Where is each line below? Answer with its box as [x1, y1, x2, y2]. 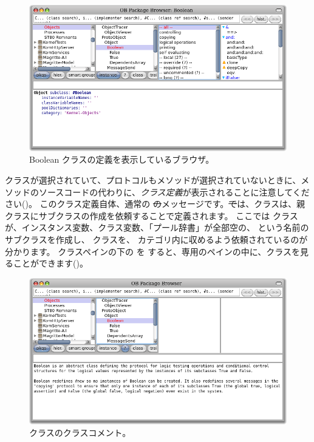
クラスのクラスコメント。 [29, 426, 131, 439]
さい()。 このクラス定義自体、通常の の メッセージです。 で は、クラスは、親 [5, 197, 305, 210]
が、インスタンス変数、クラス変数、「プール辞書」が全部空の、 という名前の [5, 221, 309, 234]
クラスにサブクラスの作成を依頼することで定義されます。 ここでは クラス [5, 209, 298, 222]
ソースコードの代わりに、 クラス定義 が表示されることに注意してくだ [38, 185, 310, 198]
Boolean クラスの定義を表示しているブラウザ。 [29, 153, 214, 166]
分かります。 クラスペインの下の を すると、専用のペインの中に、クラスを [5, 245, 301, 257]
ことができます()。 [13, 257, 88, 270]
